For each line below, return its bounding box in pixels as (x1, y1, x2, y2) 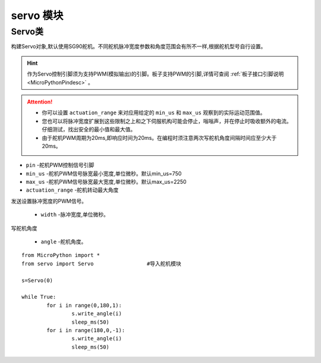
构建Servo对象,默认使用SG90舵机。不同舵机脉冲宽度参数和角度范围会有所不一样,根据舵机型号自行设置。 (11, 43, 266, 50)
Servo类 (11, 26, 44, 37)
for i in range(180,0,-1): (46, 327, 125, 333)
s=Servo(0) (21, 277, 53, 284)
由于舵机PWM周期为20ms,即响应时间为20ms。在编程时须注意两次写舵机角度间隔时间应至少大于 (42, 134, 277, 141)
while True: (21, 293, 56, 301)
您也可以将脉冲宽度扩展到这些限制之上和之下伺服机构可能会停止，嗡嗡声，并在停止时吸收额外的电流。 (42, 117, 292, 124)
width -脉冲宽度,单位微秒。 (40, 211, 109, 218)
